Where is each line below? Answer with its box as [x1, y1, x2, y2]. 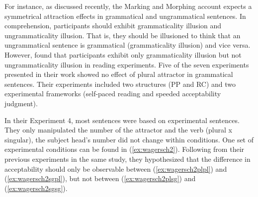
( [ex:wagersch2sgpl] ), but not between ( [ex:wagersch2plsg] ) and [4, 173, 196, 184]
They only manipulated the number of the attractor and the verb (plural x [4, 125, 232, 135]
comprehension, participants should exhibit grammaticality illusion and [4, 20, 222, 31]
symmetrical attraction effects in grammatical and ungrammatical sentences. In [4, 10, 246, 21]
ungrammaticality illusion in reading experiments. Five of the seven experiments [4, 59, 249, 69]
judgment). [4, 98, 38, 108]
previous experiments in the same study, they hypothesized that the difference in [4, 153, 251, 164]
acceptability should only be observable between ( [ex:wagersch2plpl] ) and [4, 163, 227, 174]
